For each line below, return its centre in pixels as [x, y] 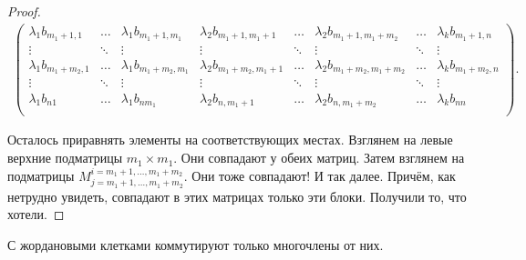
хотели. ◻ [36, 214]
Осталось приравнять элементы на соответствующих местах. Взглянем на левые [230, 140]
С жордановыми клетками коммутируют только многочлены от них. [196, 244]
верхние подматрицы [65, 158]
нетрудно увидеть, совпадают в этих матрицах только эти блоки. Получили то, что [237, 196]
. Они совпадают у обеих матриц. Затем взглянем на [319, 158]
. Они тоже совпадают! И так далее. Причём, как [320, 175]
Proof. [24, 11]
